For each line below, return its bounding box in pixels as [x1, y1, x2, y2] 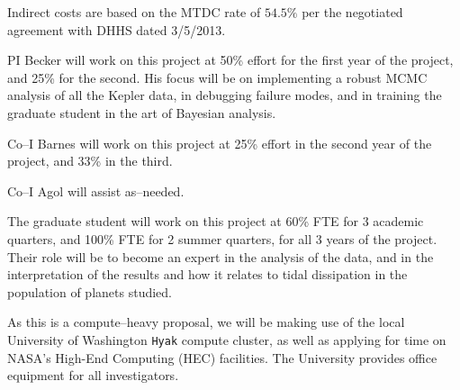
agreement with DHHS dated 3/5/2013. [7, 20, 226, 39]
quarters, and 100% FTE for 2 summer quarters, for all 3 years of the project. [7, 229, 437, 248]
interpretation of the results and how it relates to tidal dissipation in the [7, 265, 408, 284]
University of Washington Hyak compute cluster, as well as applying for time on [7, 330, 446, 349]
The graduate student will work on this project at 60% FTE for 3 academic [7, 212, 424, 231]
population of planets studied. [7, 282, 172, 301]
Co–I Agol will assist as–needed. [7, 181, 185, 200]
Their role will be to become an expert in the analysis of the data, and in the [7, 247, 434, 266]
